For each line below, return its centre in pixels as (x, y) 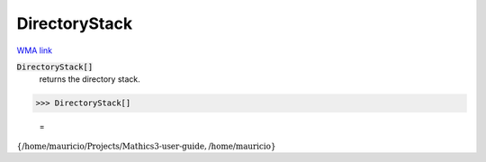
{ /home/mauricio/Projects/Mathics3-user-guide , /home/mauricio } (146, 146)
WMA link (35, 50)
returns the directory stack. (90, 79)
